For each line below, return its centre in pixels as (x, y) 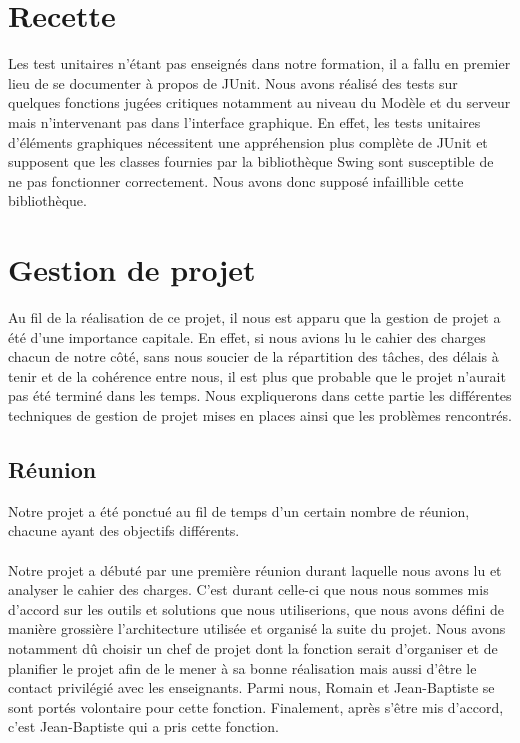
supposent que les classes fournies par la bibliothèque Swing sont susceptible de (251, 161)
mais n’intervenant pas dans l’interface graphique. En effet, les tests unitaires (244, 121)
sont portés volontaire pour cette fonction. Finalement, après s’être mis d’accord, (256, 706)
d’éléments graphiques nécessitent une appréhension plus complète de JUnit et (248, 141)
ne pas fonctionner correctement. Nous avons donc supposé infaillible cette (236, 180)
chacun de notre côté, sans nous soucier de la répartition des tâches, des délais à (253, 356)
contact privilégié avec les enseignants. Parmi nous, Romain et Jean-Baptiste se (251, 687)
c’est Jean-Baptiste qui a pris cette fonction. (143, 726)
